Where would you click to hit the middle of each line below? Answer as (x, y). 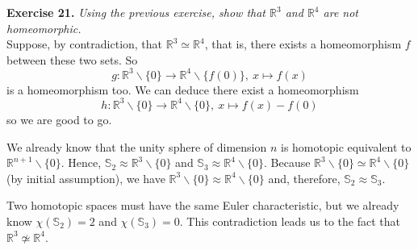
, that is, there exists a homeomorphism (303, 44)
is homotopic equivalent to (346, 146)
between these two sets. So (72, 59)
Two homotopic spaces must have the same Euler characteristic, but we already (203, 205)
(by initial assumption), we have (86, 178)
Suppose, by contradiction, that (85, 44)
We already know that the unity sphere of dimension (137, 146)
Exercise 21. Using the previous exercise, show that (136, 12)
